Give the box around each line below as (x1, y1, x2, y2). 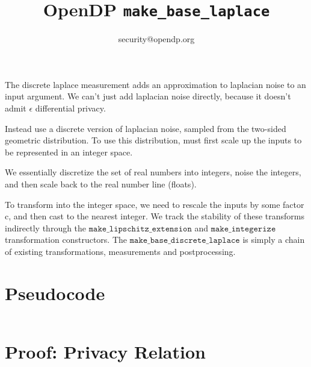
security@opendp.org (118, 33, 195, 45)
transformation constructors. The (5, 233, 128, 246)
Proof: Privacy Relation (5, 339, 206, 363)
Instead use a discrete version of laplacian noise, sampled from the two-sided (5, 122, 286, 134)
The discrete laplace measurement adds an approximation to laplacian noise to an (5, 78, 306, 90)
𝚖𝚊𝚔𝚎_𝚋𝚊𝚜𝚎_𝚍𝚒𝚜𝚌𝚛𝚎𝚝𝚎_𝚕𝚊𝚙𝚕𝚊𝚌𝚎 (129, 236, 240, 245)
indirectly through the (5, 221, 87, 234)
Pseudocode (5, 280, 105, 305)
